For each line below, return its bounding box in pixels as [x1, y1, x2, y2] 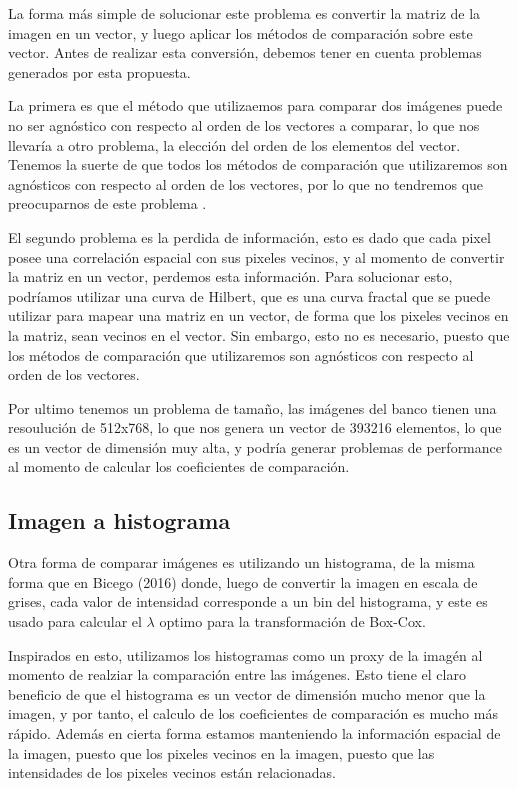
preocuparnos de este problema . [8, 193, 207, 214]
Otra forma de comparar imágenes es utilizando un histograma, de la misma [8, 552, 475, 573]
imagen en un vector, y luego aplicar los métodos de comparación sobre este [8, 22, 473, 43]
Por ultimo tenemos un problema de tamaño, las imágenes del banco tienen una [8, 397, 497, 418]
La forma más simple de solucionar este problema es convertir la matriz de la [8, 3, 481, 23]
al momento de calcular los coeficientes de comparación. [8, 456, 350, 477]
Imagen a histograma [8, 505, 231, 536]
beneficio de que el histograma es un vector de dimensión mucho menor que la [8, 683, 486, 704]
